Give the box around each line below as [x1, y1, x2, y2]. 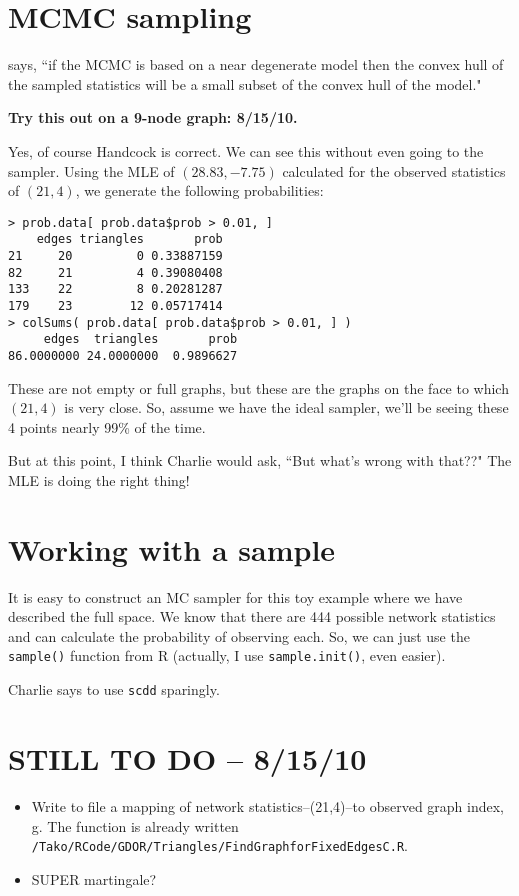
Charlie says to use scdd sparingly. [8, 679, 220, 700]
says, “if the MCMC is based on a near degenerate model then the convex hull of [8, 54, 504, 75]
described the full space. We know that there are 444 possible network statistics [8, 606, 496, 627]
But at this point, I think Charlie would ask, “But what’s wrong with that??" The [8, 450, 512, 471]
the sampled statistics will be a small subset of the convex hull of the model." [8, 73, 482, 94]
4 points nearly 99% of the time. [8, 416, 206, 437]
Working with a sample [8, 528, 336, 569]
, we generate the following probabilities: [75, 180, 324, 201]
